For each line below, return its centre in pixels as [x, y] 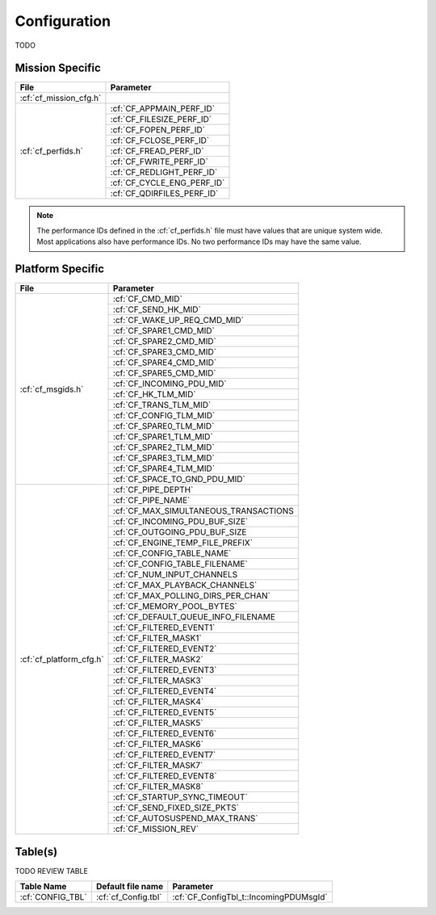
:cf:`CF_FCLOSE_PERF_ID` [160, 141]
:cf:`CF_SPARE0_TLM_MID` [164, 426]
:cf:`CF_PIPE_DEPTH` [153, 490]
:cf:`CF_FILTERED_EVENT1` [164, 627]
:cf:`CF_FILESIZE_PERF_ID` [161, 120]
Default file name [130, 887]
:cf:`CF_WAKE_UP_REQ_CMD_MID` [178, 321]
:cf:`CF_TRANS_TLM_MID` [162, 405]
